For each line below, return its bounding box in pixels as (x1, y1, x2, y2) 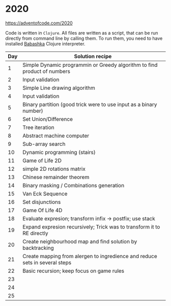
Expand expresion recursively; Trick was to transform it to (22, 223, 160, 230)
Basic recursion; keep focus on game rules (22, 267, 125, 274)
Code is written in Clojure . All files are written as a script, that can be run (5, 30, 159, 36)
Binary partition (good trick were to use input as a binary (22, 100, 157, 108)
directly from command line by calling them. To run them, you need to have (5, 35, 163, 41)
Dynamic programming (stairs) (22, 148, 96, 156)
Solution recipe (74, 53, 112, 60)
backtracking (22, 244, 54, 251)
